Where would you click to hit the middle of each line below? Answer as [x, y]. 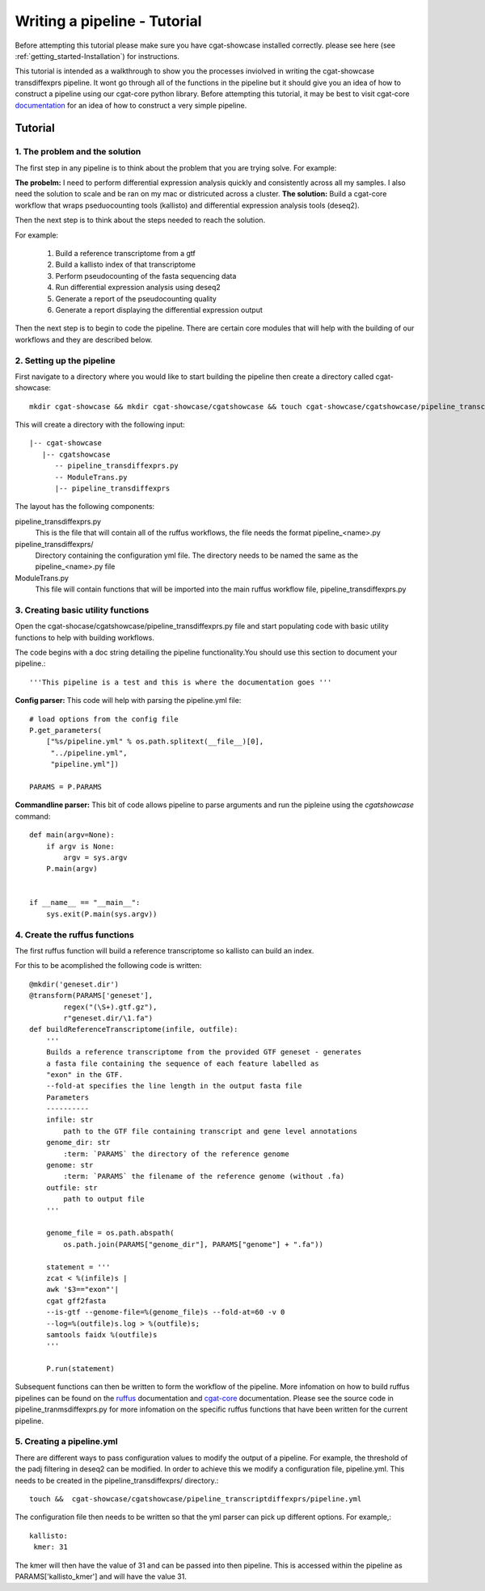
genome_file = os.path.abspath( [110, 1233]
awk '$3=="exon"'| [82, 1290]
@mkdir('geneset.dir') [74, 984]
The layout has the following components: [85, 507]
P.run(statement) [80, 1369]
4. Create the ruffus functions [75, 935]
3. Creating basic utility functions [82, 610]
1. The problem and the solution [78, 152]
